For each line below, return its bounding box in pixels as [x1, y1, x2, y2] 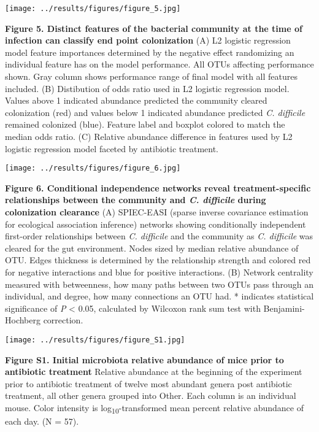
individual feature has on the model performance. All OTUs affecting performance [5, 58, 314, 71]
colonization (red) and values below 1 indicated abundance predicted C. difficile [5, 106, 306, 118]
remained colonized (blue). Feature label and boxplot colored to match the [5, 118, 285, 131]
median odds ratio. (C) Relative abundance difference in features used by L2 [5, 130, 293, 142]
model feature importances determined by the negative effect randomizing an [5, 45, 294, 58]
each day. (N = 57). [5, 415, 79, 428]
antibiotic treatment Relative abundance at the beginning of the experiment [5, 365, 302, 378]
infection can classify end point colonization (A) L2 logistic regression [5, 34, 291, 47]
